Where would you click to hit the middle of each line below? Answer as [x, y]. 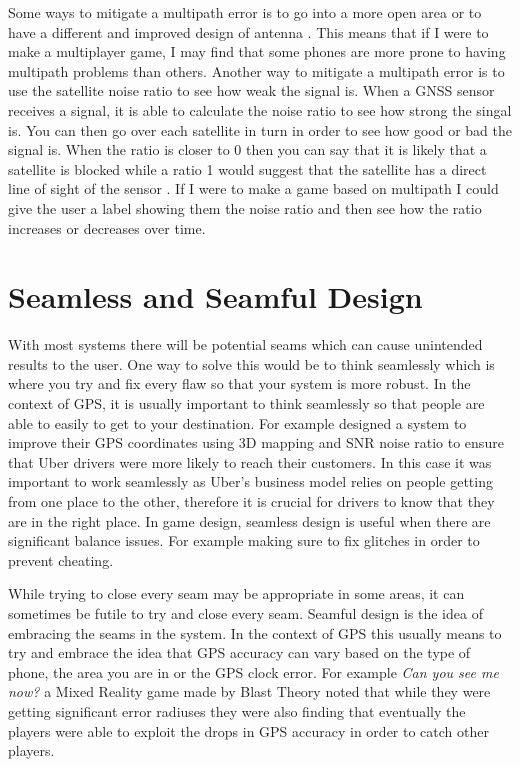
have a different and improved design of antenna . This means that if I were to [248, 31]
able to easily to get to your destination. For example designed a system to [237, 422]
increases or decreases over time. [107, 227]
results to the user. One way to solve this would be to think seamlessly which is [251, 363]
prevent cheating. [61, 559]
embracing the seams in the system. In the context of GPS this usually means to [255, 632]
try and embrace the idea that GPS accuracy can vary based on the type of [239, 652]
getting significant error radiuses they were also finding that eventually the [237, 710]
